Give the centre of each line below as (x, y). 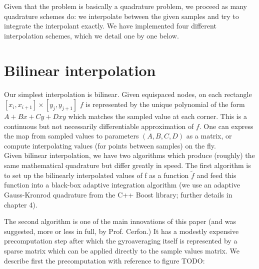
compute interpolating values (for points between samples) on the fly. (110, 145)
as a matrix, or (209, 136)
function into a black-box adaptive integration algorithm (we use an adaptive (122, 185)
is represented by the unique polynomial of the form (165, 104)
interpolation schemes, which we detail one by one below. (91, 35)
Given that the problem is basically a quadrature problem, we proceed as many (125, 6)
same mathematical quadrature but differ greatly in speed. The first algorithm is (127, 165)
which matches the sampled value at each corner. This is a (157, 116)
